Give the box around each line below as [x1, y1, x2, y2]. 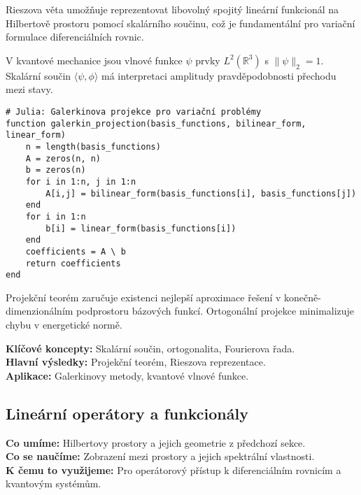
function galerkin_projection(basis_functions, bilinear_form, [6, 118, 306, 129]
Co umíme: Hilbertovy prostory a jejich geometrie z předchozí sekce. [6, 435, 306, 450]
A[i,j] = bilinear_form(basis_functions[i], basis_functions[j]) [45, 188, 357, 199]
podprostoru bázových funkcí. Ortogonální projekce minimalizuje [76, 303, 355, 318]
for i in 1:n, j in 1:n [25, 176, 136, 187]
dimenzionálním [6, 303, 73, 318]
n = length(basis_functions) [25, 141, 161, 152]
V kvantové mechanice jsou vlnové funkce [6, 52, 183, 67]
